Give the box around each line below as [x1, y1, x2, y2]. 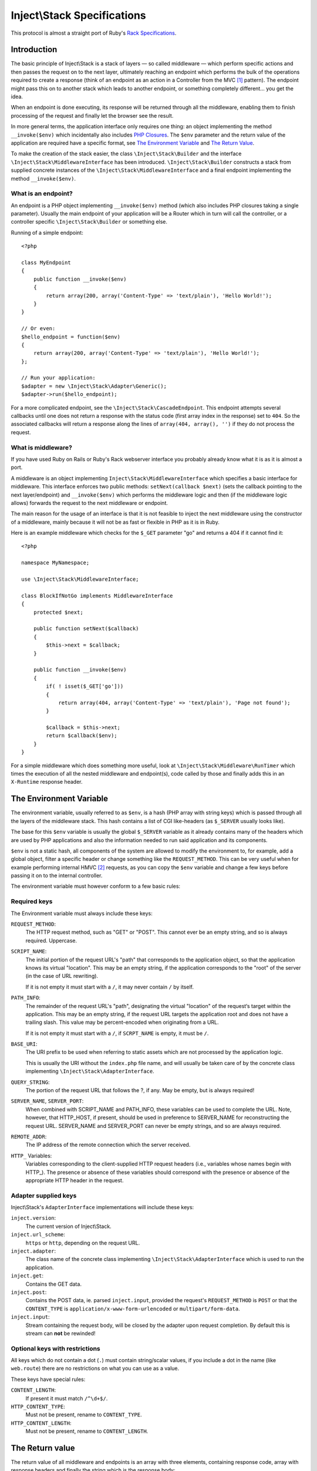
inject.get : [11, 1272, 44, 1279]
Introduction [11, 45, 58, 55]
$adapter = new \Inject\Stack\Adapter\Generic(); [21, 382, 167, 390]
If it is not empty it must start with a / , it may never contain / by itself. [25, 983, 194, 990]
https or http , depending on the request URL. [25, 1239, 140, 1246]
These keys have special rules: [11, 1376, 86, 1383]
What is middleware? [11, 443, 73, 451]
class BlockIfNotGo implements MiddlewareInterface [21, 592, 173, 599]
